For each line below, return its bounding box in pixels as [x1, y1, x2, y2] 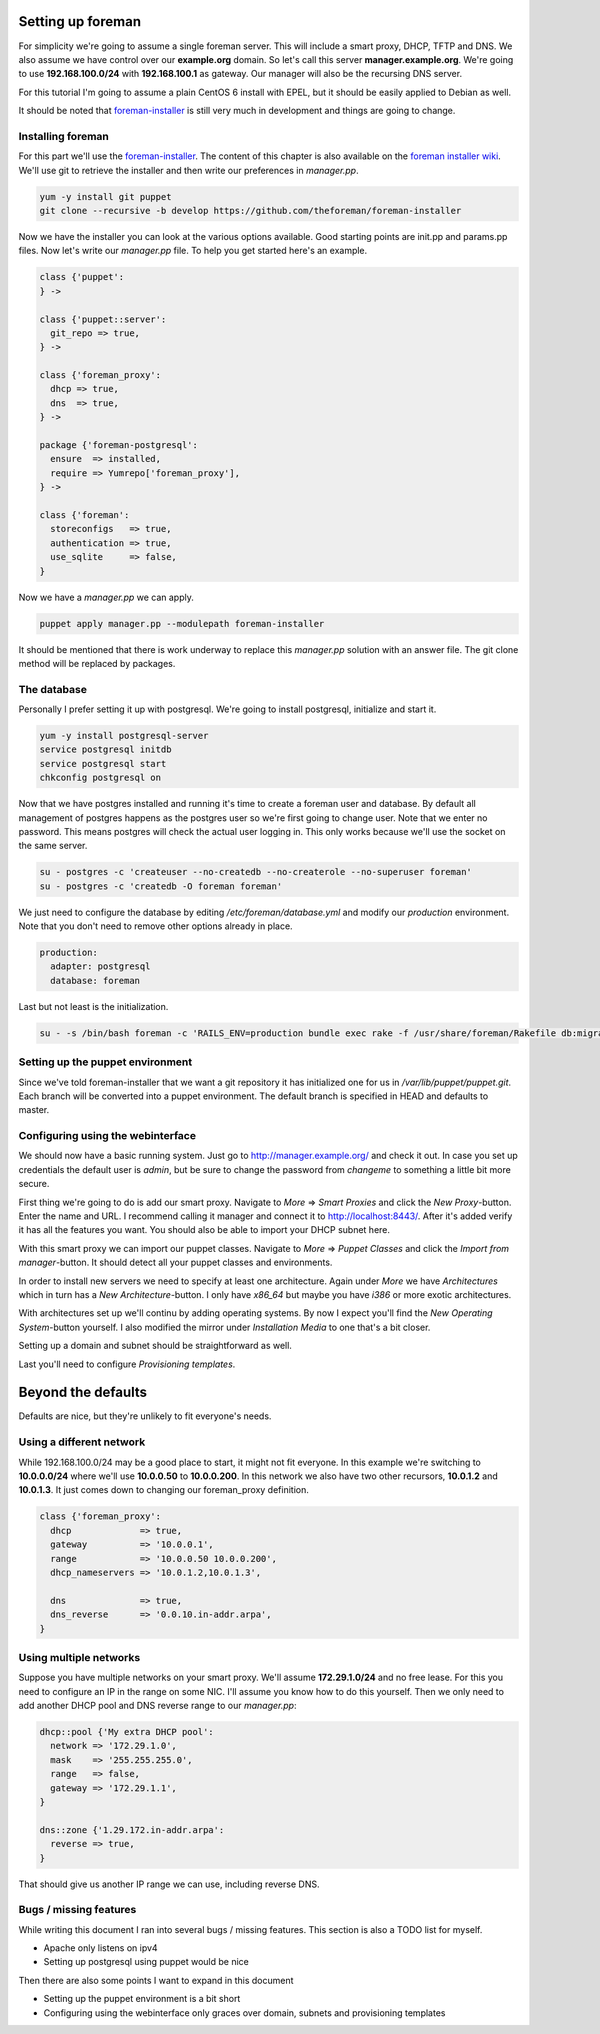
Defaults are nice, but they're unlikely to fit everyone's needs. [18, 1410, 272, 1422]
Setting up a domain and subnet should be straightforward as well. [18, 1340, 292, 1352]
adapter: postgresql [50, 961, 151, 972]
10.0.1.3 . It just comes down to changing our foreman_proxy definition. [18, 1484, 309, 1496]
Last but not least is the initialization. [18, 1000, 169, 1012]
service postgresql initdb [39, 744, 172, 755]
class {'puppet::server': [39, 313, 167, 325]
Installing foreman [18, 129, 110, 143]
